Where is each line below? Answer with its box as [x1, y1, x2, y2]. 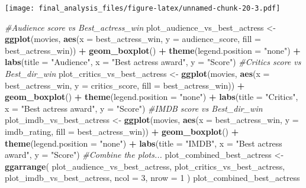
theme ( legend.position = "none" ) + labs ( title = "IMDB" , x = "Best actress [5, 137, 282, 149]
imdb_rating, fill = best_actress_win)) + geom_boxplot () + [5, 125, 239, 137]
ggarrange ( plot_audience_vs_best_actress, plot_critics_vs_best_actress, [5, 160, 285, 172]
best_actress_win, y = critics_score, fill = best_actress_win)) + [5, 79, 245, 91]
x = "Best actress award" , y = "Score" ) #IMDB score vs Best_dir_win [5, 102, 263, 114]
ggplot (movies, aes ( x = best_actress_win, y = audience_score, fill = [5, 33, 261, 45]
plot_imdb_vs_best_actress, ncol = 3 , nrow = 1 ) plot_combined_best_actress [5, 171, 300, 184]
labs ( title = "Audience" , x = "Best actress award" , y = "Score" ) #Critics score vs [5, 56, 301, 68]
